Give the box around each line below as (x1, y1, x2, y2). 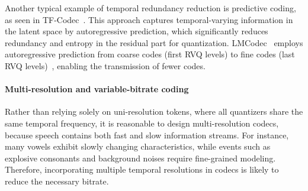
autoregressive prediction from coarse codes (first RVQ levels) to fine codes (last (5, 48, 295, 60)
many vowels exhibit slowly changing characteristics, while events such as (5, 140, 271, 153)
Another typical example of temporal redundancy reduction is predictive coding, (5, 2, 296, 14)
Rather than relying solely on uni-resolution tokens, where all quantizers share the (5, 105, 303, 118)
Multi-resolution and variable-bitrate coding (5, 83, 189, 95)
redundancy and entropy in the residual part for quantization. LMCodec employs (5, 36, 303, 48)
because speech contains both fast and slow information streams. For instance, (5, 128, 289, 141)
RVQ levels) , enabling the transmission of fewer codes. (5, 59, 206, 72)
